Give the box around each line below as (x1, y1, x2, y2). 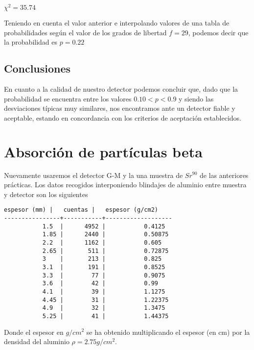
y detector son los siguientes (4, 189, 88, 199)
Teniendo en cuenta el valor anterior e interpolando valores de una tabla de (4, 18, 230, 28)
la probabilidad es (4, 37, 58, 47)
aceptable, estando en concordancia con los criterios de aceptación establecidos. (4, 112, 242, 123)
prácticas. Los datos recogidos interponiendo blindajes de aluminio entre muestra (4, 179, 247, 190)
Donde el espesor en (4, 326, 64, 337)
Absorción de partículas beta (4, 141, 203, 161)
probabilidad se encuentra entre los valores (4, 93, 132, 103)
